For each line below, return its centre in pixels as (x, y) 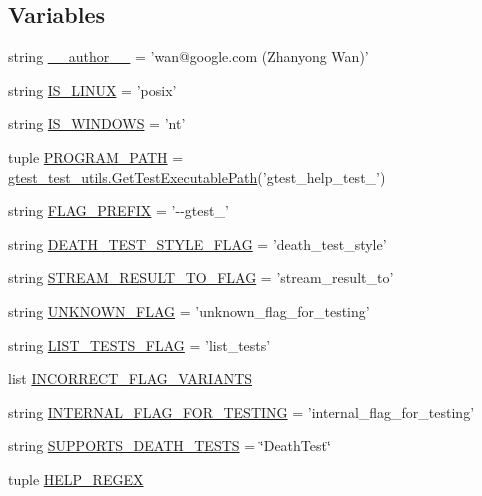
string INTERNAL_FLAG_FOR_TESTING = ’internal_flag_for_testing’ (241, 411)
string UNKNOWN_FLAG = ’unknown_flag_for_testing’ (189, 310)
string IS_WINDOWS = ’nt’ (97, 123)
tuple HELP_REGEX (76, 478)
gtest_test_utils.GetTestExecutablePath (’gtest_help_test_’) (197, 176)
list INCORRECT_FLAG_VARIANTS (130, 378)
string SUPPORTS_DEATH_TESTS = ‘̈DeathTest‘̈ (169, 445)
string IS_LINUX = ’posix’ (92, 89)
